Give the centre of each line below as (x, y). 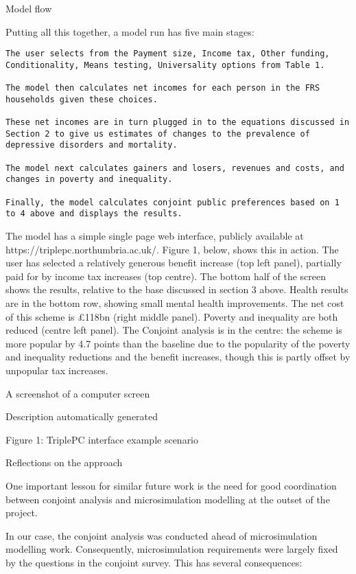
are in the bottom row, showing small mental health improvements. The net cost (175, 303)
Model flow (29, 8)
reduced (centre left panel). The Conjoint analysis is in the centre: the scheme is (174, 330)
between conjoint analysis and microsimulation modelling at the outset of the (168, 499)
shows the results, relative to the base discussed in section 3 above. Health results (177, 289)
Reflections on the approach (64, 462)
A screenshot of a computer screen (78, 393)
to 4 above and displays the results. (94, 214)
